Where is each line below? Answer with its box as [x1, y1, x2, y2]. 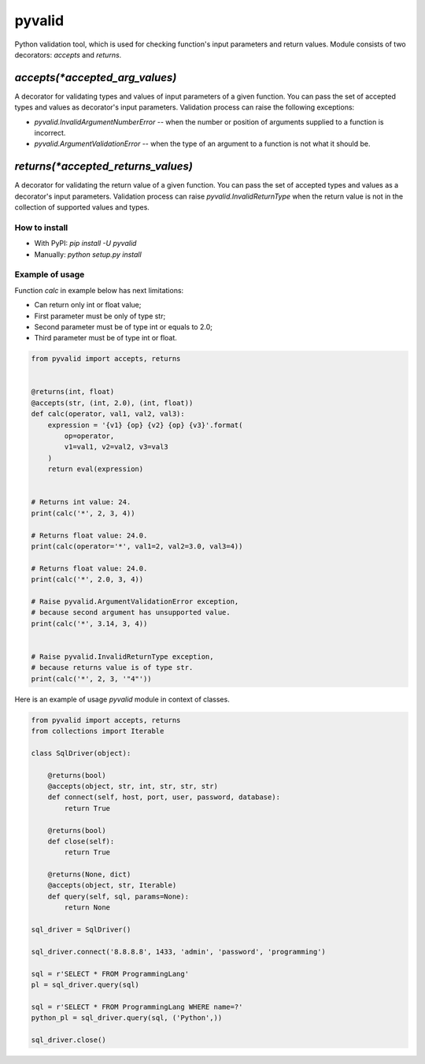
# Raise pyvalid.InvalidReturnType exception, [31, 652, 214, 661]
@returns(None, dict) [47, 870, 131, 879]
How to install [14, 221, 68, 233]
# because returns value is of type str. [31, 663, 194, 672]
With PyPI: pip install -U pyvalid [34, 239, 137, 248]
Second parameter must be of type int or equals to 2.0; [34, 322, 213, 331]
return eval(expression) [47, 465, 144, 474]
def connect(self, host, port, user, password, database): [47, 793, 281, 802]
